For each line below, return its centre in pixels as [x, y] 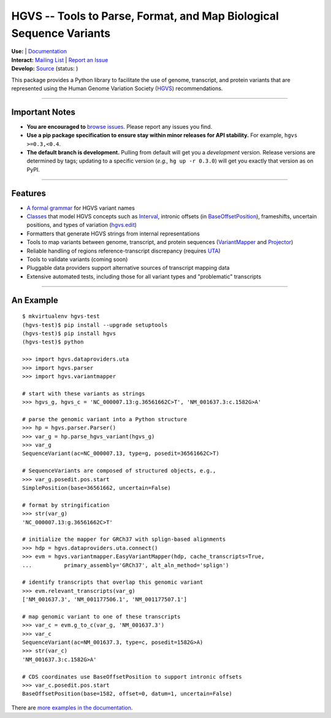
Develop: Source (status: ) [45, 69]
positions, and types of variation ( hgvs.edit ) [82, 225]
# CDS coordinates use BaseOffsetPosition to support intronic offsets [132, 677]
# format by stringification [66, 505]
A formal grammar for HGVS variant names [81, 208]
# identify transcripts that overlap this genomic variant [113, 582]
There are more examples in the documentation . [72, 708]
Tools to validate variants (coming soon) [77, 259]
